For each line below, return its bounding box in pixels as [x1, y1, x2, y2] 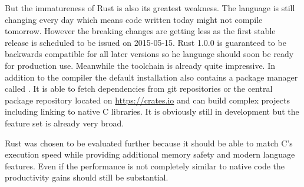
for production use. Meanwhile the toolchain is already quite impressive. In [5, 59, 275, 71]
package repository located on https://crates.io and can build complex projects [5, 93, 290, 106]
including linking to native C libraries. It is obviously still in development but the [5, 105, 299, 118]
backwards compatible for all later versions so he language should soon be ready [5, 48, 294, 60]
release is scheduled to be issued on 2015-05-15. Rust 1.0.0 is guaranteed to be [5, 36, 286, 48]
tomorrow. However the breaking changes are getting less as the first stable [5, 25, 276, 37]
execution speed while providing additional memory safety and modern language [5, 148, 295, 161]
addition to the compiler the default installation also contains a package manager [5, 71, 298, 83]
